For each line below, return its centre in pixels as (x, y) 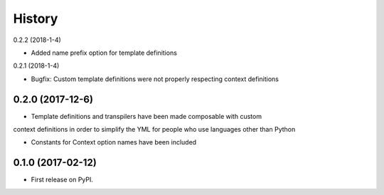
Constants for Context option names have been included (114, 142)
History (36, 19)
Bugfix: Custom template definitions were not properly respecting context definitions (155, 79)
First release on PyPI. (62, 180)
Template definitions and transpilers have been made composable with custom (146, 116)
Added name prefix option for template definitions (104, 53)
